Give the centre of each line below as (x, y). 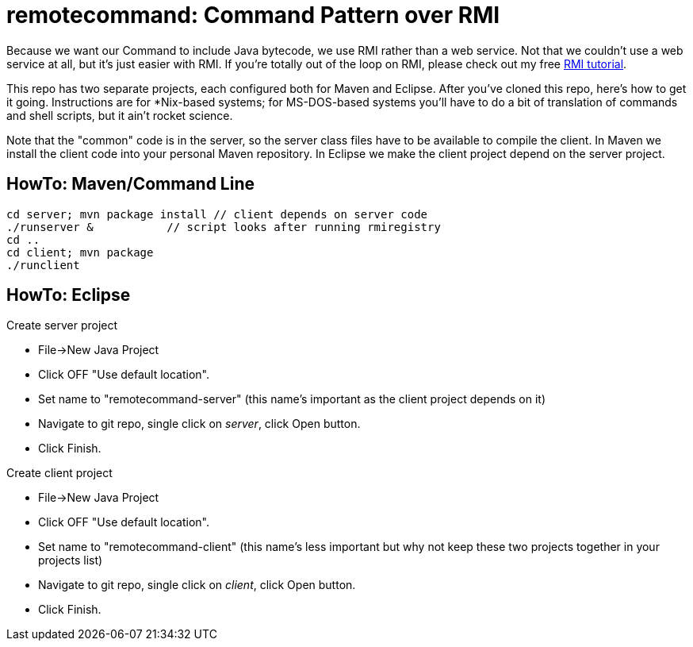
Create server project (62, 325)
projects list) (71, 560)
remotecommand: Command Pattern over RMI (253, 15)
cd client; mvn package (80, 252)
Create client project (59, 473)
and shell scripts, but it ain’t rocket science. (120, 115)
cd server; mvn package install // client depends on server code (217, 214)
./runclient (43, 265)
